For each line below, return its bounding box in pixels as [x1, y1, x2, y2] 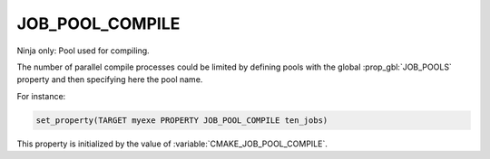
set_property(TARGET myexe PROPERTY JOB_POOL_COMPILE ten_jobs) [35, 115, 328, 126]
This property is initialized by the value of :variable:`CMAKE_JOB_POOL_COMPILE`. [16, 138, 328, 149]
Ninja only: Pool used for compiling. [16, 45, 150, 56]
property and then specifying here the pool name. [16, 74, 203, 85]
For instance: [16, 90, 66, 101]
